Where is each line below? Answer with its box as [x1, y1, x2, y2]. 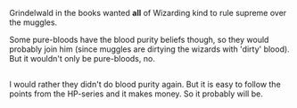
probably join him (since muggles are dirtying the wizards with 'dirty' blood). [9, 44, 290, 54]
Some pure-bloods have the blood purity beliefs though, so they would [9, 35, 269, 45]
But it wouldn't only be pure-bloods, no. [9, 54, 156, 63]
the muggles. [9, 17, 58, 28]
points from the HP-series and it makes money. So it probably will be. [9, 88, 263, 99]
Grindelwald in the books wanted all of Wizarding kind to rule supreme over [9, 8, 287, 18]
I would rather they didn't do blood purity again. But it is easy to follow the [9, 79, 281, 90]
